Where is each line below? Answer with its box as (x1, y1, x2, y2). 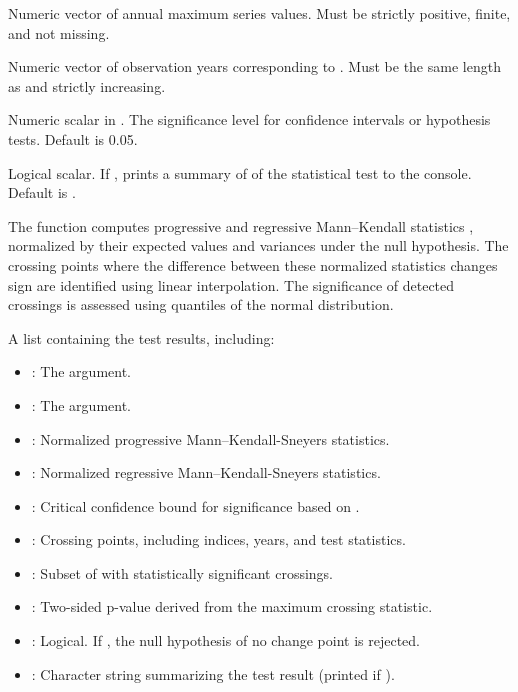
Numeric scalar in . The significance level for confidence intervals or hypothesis (8, 109, 491, 130)
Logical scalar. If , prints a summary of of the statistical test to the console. (8, 162, 472, 183)
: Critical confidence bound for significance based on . (31, 495, 360, 516)
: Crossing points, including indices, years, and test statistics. (31, 529, 406, 550)
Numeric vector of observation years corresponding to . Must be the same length (8, 56, 501, 77)
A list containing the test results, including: (8, 327, 275, 348)
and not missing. (8, 22, 110, 43)
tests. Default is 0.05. (8, 128, 138, 149)
